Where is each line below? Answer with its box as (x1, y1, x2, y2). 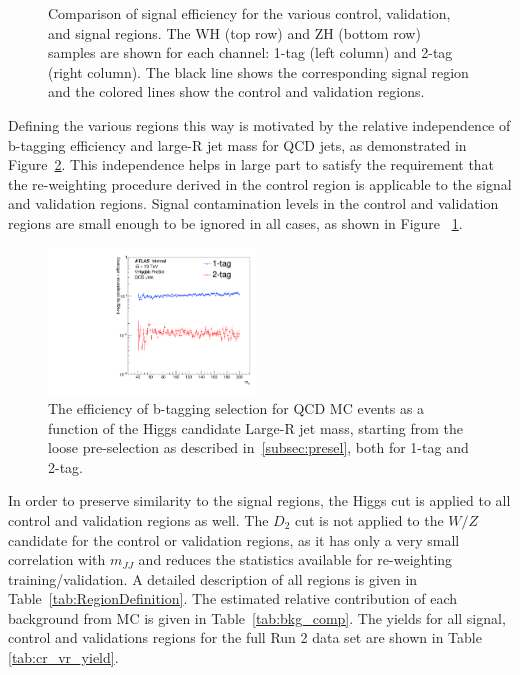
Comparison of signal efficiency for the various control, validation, (48, 3, 451, 23)
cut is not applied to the (295, 509, 444, 530)
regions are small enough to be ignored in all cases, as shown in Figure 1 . (8, 212, 463, 233)
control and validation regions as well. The (8, 509, 269, 530)
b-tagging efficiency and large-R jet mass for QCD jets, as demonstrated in (8, 134, 467, 155)
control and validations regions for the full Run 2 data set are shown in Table (8, 627, 482, 648)
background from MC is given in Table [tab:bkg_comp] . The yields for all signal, (8, 607, 506, 628)
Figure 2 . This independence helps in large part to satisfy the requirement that (8, 154, 495, 175)
